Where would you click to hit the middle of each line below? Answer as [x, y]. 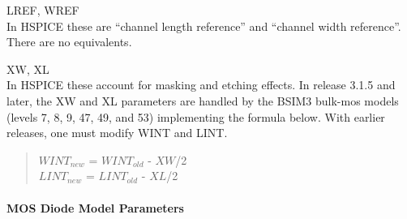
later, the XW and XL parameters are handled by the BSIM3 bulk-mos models [203, 100]
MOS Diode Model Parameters [95, 207]
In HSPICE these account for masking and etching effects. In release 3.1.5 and [201, 85]
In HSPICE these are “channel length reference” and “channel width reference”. [204, 26]
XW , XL [28, 69]
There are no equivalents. [69, 42]
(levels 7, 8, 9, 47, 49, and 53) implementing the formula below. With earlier [196, 116]
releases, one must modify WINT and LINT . [117, 133]
